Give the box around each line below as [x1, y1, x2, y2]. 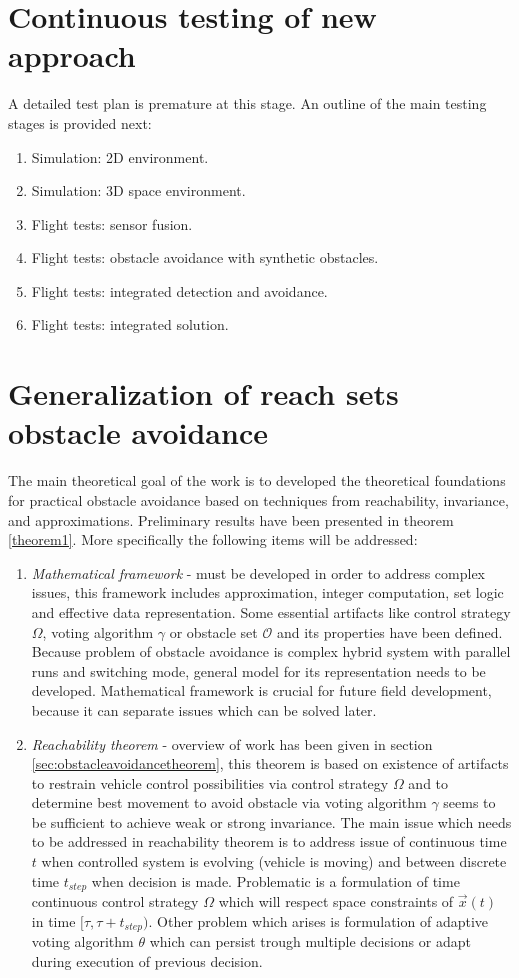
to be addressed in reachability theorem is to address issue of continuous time [31, 831, 507, 852]
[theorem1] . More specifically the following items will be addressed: [8, 529, 418, 550]
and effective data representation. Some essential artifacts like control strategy [31, 601, 511, 622]
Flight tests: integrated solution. [31, 314, 229, 335]
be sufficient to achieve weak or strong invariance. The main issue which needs [31, 811, 512, 832]
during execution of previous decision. [31, 950, 263, 971]
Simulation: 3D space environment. [31, 180, 246, 201]
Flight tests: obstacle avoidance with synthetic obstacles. [31, 247, 379, 268]
